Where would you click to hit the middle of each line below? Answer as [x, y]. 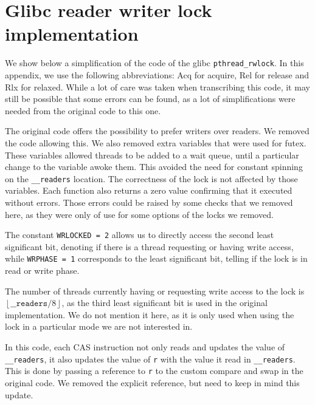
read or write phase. [42, 271]
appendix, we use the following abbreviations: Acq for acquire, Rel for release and [157, 74]
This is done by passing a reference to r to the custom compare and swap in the [154, 371]
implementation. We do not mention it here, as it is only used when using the [150, 314]
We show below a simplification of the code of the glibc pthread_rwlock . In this [154, 63]
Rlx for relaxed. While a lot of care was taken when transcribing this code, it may [157, 87]
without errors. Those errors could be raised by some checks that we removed [149, 202]
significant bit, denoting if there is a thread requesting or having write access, [149, 246]
